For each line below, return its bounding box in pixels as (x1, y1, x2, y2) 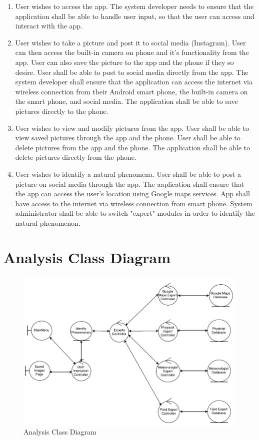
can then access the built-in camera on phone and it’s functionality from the (15, 47, 249, 57)
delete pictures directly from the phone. (15, 152, 136, 162)
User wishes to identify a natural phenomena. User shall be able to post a (15, 168, 241, 179)
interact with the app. (15, 20, 83, 31)
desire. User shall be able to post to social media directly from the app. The (15, 66, 248, 77)
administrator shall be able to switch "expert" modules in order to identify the (15, 208, 255, 218)
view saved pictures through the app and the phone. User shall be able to (15, 132, 240, 143)
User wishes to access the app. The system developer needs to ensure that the (15, 1, 254, 11)
